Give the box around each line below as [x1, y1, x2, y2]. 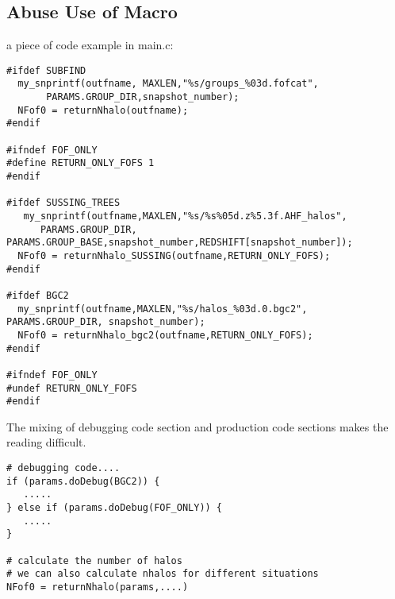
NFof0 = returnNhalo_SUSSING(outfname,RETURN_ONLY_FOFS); [17, 249, 331, 261]
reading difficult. [6, 434, 86, 450]
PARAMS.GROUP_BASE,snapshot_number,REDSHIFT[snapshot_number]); [6, 237, 353, 249]
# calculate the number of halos [6, 555, 182, 566]
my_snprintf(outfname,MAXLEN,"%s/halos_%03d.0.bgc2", [17, 303, 308, 315]
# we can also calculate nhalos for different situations [6, 568, 319, 580]
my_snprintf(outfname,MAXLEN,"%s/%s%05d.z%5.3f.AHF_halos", [23, 211, 347, 222]
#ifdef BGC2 [6, 289, 69, 301]
